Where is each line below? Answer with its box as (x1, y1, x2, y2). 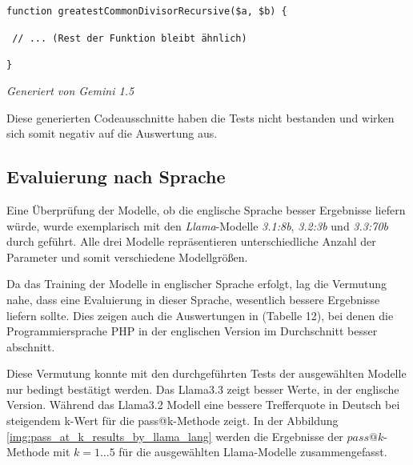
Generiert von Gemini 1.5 (6, 82, 134, 98)
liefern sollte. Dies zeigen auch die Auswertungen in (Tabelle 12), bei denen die (6, 307, 394, 323)
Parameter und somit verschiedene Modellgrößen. (6, 248, 248, 265)
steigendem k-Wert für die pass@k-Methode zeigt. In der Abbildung (6, 412, 339, 429)
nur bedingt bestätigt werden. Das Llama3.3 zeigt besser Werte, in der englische (6, 380, 399, 397)
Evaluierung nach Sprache (6, 164, 226, 189)
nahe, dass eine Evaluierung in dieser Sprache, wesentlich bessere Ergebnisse (6, 291, 380, 307)
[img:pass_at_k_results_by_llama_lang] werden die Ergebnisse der (6, 427, 343, 444)
